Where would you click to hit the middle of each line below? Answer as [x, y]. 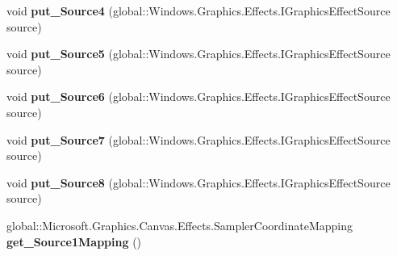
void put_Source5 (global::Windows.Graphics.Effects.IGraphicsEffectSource [198, 54]
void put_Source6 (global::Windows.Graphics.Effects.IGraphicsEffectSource [198, 97]
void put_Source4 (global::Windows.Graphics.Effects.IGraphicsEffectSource [198, 10]
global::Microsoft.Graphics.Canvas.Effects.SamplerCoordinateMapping [180, 225]
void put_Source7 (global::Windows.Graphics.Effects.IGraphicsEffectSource [198, 139]
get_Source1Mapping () [74, 241]
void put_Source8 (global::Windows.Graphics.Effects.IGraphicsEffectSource [198, 182]
